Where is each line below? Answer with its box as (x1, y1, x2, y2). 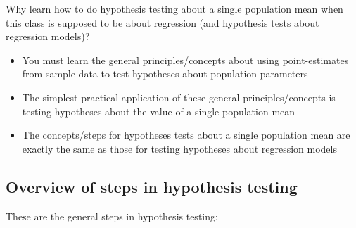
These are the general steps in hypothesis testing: (6, 208, 218, 223)
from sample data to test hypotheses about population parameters (22, 66, 308, 81)
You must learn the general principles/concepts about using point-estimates (22, 52, 349, 67)
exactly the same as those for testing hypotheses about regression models (22, 141, 337, 156)
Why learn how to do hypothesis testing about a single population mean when (6, 1, 343, 15)
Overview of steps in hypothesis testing (6, 175, 298, 197)
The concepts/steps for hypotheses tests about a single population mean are (22, 127, 350, 142)
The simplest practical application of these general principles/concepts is (22, 89, 336, 104)
